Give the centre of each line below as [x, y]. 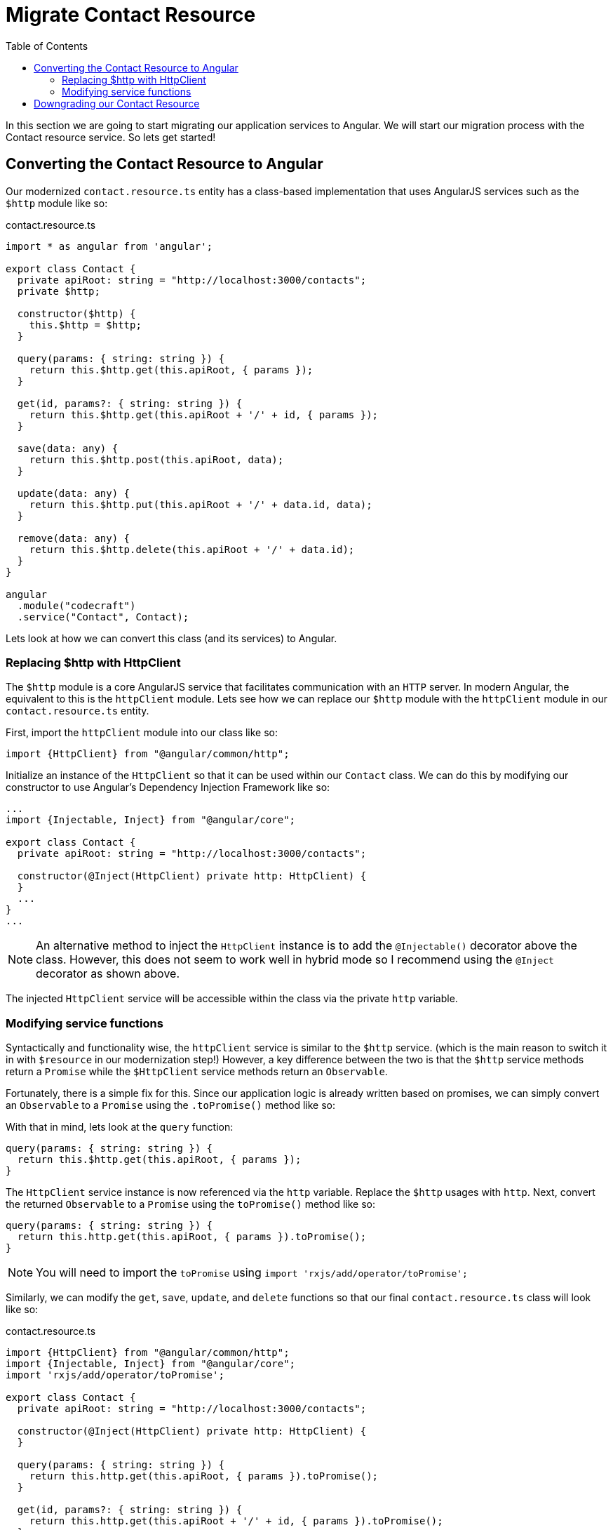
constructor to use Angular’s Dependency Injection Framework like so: [168, 787]
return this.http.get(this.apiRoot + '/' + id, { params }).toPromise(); [236, 1521]
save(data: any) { [68, 448]
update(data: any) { [74, 493]
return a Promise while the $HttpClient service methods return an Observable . [197, 1072]
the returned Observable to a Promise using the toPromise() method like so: [190, 1204]
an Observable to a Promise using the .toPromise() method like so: [171, 1105]
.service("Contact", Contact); [103, 617]
